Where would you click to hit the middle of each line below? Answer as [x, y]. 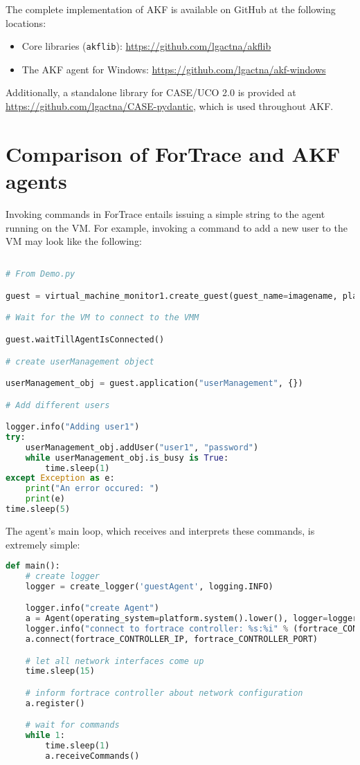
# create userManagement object [80, 361]
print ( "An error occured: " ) [92, 489]
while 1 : [45, 736]
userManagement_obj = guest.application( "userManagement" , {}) [154, 384]
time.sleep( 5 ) [38, 509]
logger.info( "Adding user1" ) [73, 427]
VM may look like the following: [74, 241]
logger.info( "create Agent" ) [92, 608]
